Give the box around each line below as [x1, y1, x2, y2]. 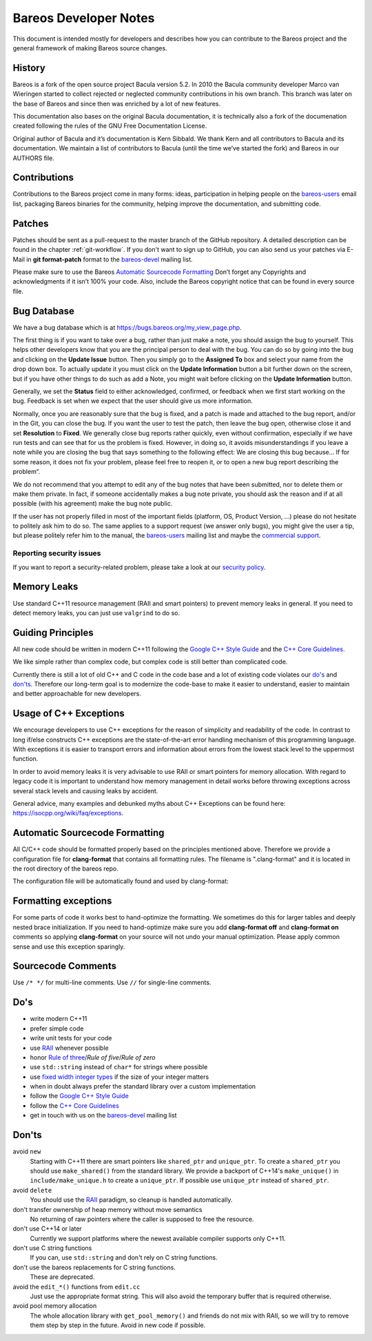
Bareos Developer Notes [12, 10, 155, 26]
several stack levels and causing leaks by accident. [12, 786, 158, 795]
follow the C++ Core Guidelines [30, 1101, 120, 1110]
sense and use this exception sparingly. [12, 942, 125, 951]
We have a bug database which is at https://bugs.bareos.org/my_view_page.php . [12, 323, 242, 331]
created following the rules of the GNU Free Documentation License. [12, 121, 207, 130]
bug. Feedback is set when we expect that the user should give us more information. [12, 397, 253, 405]
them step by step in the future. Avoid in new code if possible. [30, 1321, 206, 1329]
